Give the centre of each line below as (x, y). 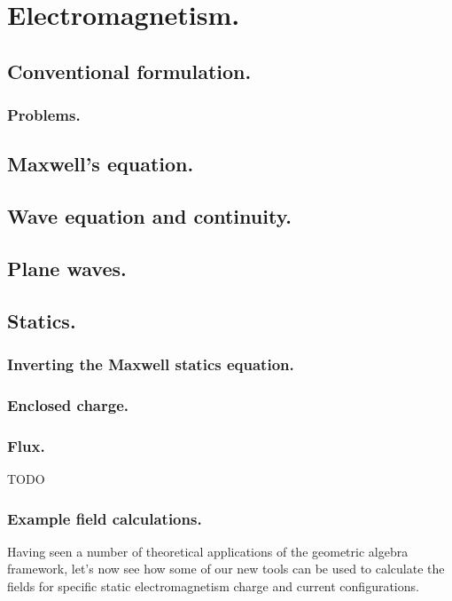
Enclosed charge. (68, 404)
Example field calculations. (105, 518)
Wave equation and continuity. (150, 216)
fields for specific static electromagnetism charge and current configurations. (213, 586)
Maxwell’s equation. (101, 164)
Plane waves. (67, 268)
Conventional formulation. (129, 71)
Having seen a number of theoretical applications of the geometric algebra (208, 551)
